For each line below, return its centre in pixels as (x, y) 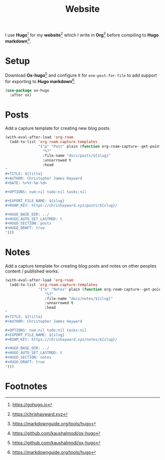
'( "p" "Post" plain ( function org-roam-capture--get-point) (101, 147)
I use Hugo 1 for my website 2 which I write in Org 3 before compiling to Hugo (82, 34)
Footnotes (26, 386)
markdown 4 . (18, 40)
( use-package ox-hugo (27, 90)
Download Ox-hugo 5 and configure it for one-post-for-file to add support (81, 75)
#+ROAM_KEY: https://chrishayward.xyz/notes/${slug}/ (61, 339)
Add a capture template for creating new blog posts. (58, 128)
